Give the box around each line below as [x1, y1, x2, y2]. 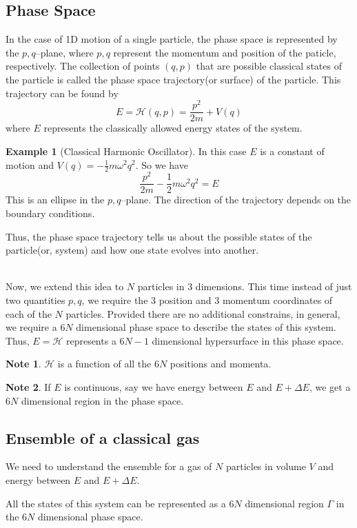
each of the [6, 306, 52, 321]
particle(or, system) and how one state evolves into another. [6, 243, 259, 257]
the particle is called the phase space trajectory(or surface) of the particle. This [6, 72, 341, 86]
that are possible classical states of [196, 59, 342, 73]
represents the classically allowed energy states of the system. [43, 121, 303, 135]
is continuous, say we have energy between [64, 380, 243, 394]
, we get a [309, 380, 351, 394]
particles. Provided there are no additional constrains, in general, [65, 306, 340, 321]
